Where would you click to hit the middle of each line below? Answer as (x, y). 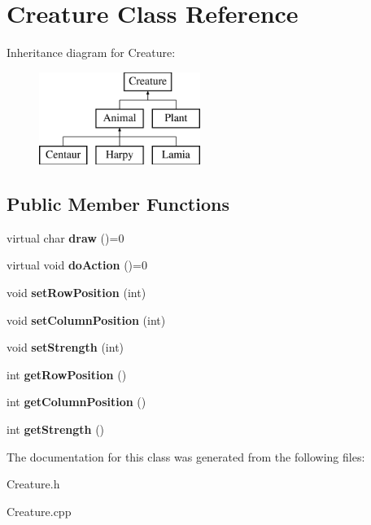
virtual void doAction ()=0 (77, 265)
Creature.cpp (39, 511)
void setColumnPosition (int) (86, 319)
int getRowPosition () (67, 374)
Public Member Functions (118, 204)
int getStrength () (56, 429)
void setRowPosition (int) (76, 293)
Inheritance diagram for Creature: (91, 52)
